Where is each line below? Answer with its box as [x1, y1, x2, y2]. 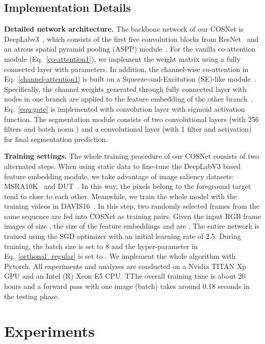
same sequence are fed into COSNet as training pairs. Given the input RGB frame [4, 210, 261, 221]
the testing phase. [4, 290, 60, 301]
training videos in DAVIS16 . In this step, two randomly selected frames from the [4, 201, 259, 211]
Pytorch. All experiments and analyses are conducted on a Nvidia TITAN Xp [4, 260, 246, 271]
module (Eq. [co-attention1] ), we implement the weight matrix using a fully [4, 53, 241, 64]
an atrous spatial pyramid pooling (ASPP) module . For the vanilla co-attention [4, 43, 256, 54]
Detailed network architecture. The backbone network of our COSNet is [4, 23, 244, 34]
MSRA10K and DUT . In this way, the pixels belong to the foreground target [4, 181, 251, 191]
